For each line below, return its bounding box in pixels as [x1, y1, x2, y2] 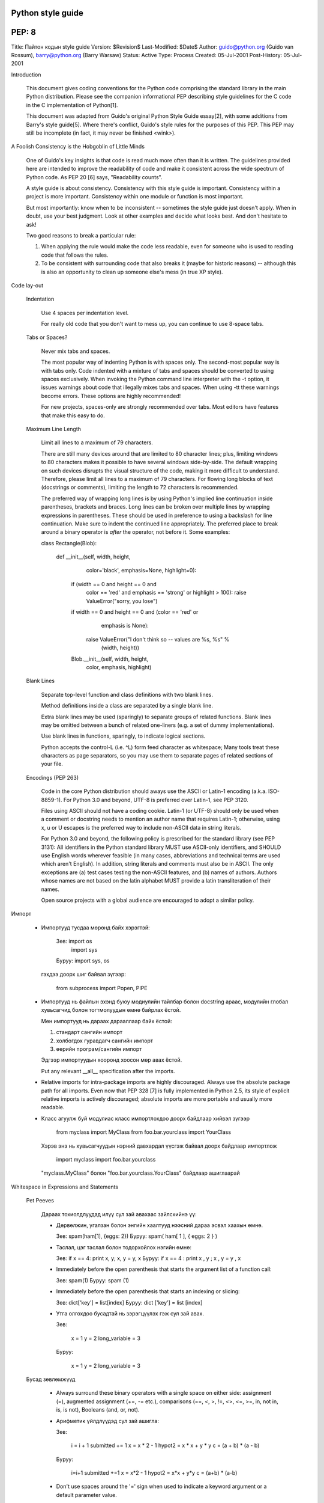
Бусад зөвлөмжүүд [26, 1376, 76, 1383]
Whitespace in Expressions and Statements [11, 1183, 118, 1190]
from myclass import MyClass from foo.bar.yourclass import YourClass [56, 1128, 231, 1136]
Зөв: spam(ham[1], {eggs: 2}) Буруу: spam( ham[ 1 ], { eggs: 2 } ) [56, 1232, 218, 1240]
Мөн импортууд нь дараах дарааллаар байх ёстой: [41, 1017, 172, 1024]
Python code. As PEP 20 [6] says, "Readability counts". [26, 173, 163, 180]
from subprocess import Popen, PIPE [56, 984, 148, 991]
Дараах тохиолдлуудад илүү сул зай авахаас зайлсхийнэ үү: [41, 1210, 197, 1217]
